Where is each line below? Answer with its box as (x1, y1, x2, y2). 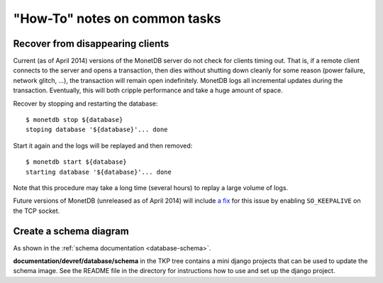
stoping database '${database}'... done (26, 126, 168, 134)
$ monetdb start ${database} (26, 158, 127, 166)
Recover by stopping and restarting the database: (13, 99, 158, 108)
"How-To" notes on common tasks (13, 11, 221, 26)
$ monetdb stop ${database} (26, 116, 123, 124)
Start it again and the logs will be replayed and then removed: (13, 141, 193, 150)
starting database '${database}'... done (26, 167, 172, 176)
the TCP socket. (13, 206, 60, 215)
